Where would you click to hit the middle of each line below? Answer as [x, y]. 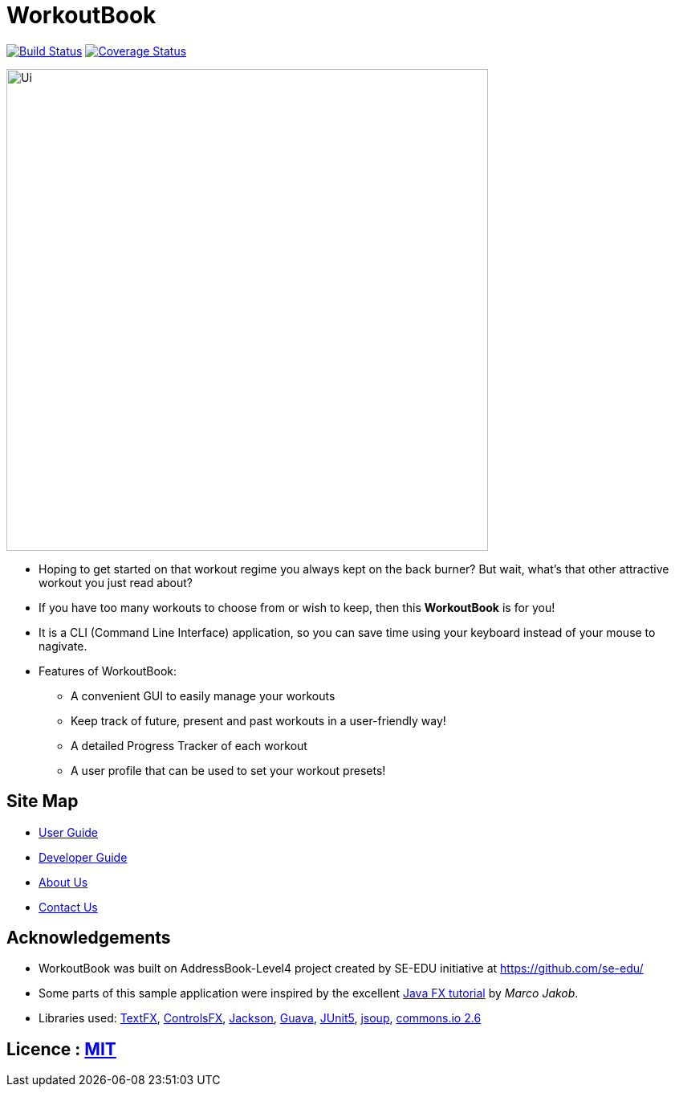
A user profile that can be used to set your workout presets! [228, 770]
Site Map [43, 801]
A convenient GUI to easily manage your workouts [203, 695]
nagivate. [63, 646]
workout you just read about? [116, 582]
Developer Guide [83, 857]
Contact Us [68, 907]
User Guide [69, 832]
